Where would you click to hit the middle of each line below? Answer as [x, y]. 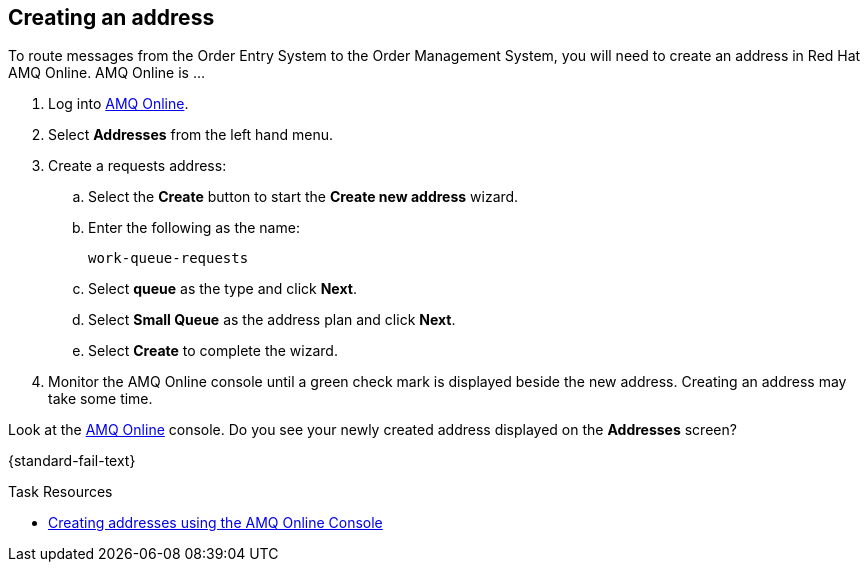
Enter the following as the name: [194, 228]
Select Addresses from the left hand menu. [190, 135]
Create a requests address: [137, 166]
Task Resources [60, 492]
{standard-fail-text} [72, 461]
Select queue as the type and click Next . [222, 289]
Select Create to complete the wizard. [213, 351]
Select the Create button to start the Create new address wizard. [303, 197]
